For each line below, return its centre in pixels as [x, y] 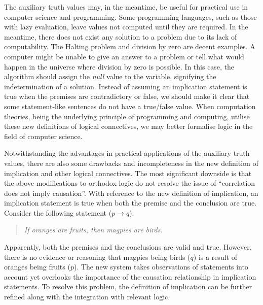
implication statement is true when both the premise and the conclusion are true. [130, 203]
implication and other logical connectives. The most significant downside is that [128, 173]
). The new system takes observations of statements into [161, 267]
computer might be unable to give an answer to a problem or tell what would [124, 56]
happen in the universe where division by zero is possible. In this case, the [119, 66]
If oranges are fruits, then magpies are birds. [93, 230]
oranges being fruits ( [37, 267]
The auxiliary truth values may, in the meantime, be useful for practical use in [126, 7]
